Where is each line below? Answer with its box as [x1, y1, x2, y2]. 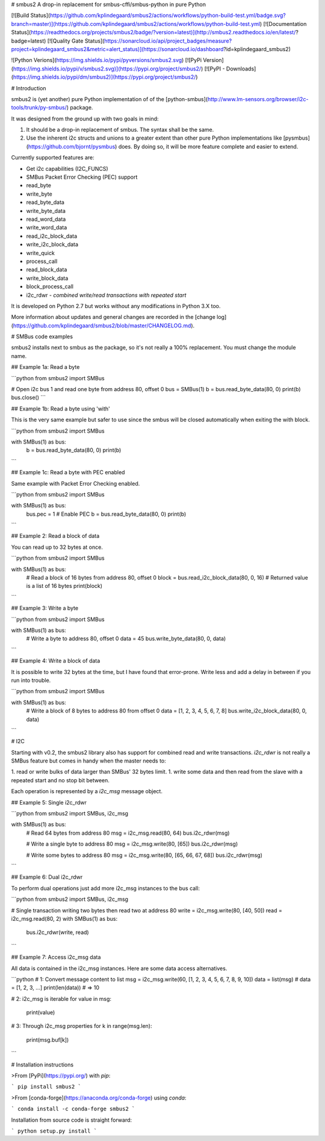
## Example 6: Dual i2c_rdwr [11, 873, 83, 881]
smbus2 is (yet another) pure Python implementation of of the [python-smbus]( [11, 95, 208, 102]
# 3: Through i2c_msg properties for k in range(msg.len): [11, 1022, 152, 1030]
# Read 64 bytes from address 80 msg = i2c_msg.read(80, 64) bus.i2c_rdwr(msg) [26, 829, 230, 836]
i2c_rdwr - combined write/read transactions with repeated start [26, 291, 187, 298]
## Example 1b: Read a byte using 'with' [11, 405, 111, 412]
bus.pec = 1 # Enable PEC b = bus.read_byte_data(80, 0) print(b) [26, 510, 187, 518]
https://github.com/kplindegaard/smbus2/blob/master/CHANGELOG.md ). [13, 322, 195, 329]
